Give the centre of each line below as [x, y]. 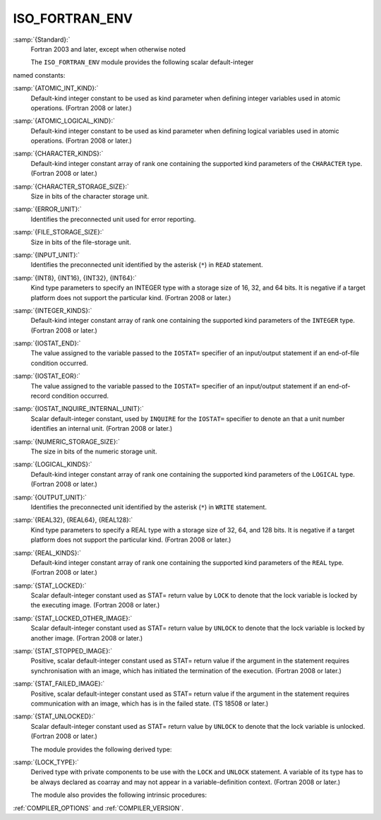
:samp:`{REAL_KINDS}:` [47, 553]
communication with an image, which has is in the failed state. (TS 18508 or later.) [150, 703]
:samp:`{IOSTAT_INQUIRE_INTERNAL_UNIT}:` [78, 409]
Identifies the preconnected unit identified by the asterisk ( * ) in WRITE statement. [149, 507]
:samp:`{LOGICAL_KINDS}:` [53, 464]
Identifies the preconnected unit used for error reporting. [113, 219]
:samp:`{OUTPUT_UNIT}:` [50, 497]
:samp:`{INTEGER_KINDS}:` [53, 310]
